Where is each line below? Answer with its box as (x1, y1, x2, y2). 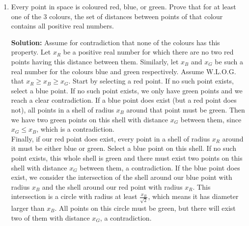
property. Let (11, 47, 51, 57)
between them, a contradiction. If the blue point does (80, 162, 240, 172)
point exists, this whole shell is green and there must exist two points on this (11, 152, 243, 163)
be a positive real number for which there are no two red (63, 47, 234, 57)
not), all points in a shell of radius (11, 104, 114, 114)
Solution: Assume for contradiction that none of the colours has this (11, 37, 220, 47)
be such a (215, 56, 243, 66)
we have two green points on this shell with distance (11, 114, 168, 124)
